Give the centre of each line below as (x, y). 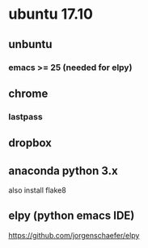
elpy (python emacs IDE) (72, 216)
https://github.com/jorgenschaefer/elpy (74, 235)
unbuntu (30, 44)
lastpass (25, 116)
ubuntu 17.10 (51, 14)
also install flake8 (37, 190)
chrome (28, 93)
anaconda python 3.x (63, 170)
